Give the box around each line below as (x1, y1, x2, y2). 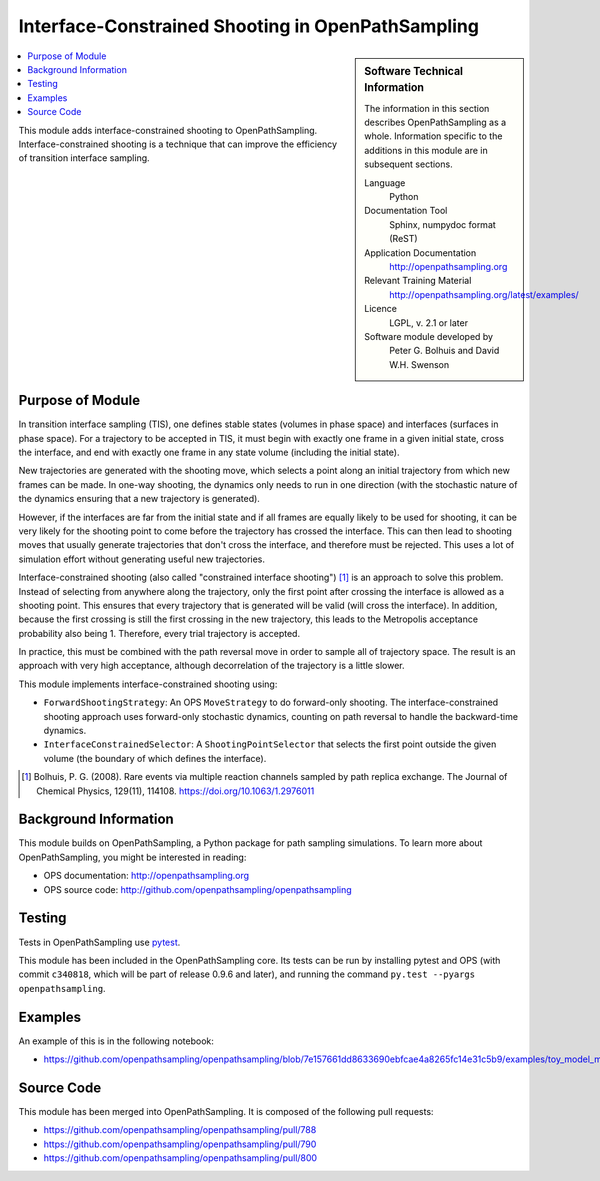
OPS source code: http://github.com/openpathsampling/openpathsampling (43, 883, 352, 895)
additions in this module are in (364, 144, 489, 156)
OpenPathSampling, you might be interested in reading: (18, 851, 247, 863)
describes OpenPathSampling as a (364, 116, 507, 129)
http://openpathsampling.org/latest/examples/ (389, 288, 579, 300)
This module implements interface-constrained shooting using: (18, 678, 278, 690)
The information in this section (364, 102, 490, 114)
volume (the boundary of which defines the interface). (43, 752, 267, 764)
